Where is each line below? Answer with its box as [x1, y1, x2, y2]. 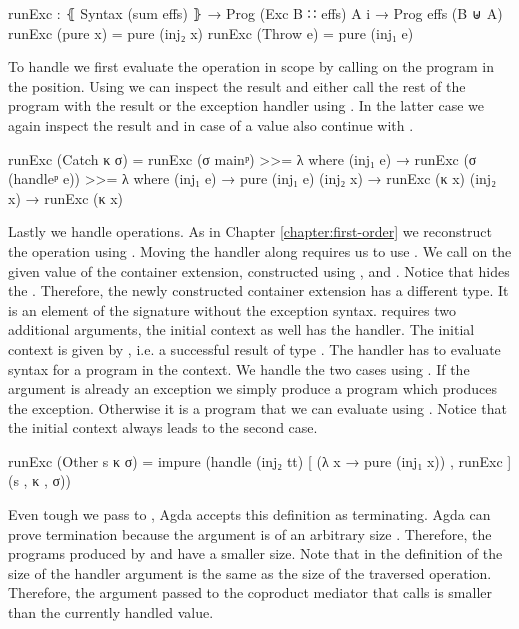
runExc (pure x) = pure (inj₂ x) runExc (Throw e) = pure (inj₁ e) [8, 22, 414, 43]
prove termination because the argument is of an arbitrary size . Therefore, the [8, 523, 492, 544]
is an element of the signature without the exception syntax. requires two [8, 299, 457, 320]
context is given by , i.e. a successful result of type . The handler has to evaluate [8, 338, 501, 359]
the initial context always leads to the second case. [8, 417, 318, 438]
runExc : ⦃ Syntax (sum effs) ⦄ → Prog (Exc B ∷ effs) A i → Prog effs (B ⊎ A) [8, 3, 503, 23]
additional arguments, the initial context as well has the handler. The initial [8, 319, 475, 340]
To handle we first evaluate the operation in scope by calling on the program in [8, 56, 495, 77]
